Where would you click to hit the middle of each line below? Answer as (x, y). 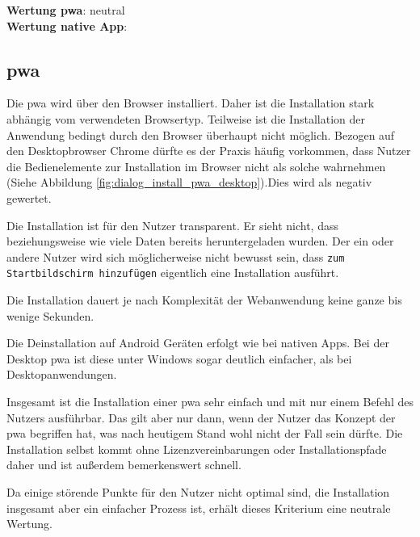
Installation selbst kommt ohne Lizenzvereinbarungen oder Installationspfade (197, 449)
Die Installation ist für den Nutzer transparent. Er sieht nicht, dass (172, 225)
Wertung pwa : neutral (66, 10)
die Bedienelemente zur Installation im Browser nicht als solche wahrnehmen (196, 166)
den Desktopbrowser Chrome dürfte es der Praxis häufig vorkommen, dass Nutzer (209, 151)
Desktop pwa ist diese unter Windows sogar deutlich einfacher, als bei (179, 358)
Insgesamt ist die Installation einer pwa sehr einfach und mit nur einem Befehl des (210, 402)
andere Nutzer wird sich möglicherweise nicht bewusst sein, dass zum (176, 256)
